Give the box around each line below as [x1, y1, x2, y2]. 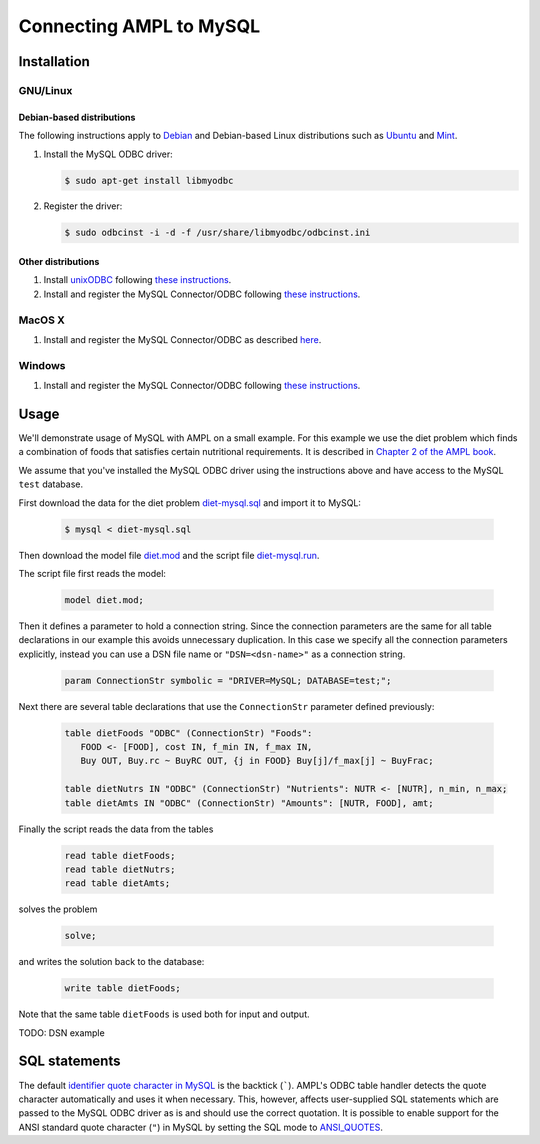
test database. [18, 478, 84, 490]
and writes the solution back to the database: [18, 956, 205, 968]
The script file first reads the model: [18, 567, 167, 579]
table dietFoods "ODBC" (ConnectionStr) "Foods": [64, 727, 313, 739]
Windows [18, 358, 66, 372]
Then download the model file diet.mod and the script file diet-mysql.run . [18, 549, 320, 561]
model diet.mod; [64, 594, 145, 605]
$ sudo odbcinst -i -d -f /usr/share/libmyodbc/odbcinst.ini [64, 227, 371, 239]
